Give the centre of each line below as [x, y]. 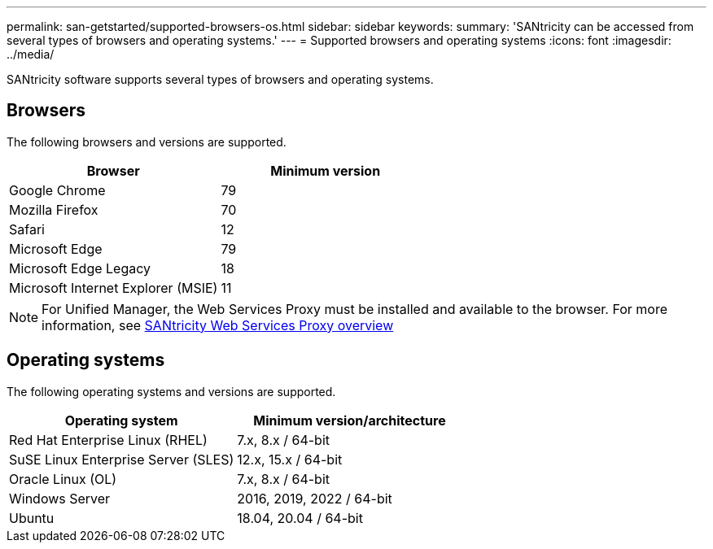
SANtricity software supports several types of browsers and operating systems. [220, 79]
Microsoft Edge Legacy [80, 268]
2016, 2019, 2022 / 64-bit [315, 498]
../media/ [31, 54]
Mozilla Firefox [54, 209]
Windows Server [60, 498]
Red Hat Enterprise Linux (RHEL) [108, 440]
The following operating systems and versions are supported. [171, 391]
